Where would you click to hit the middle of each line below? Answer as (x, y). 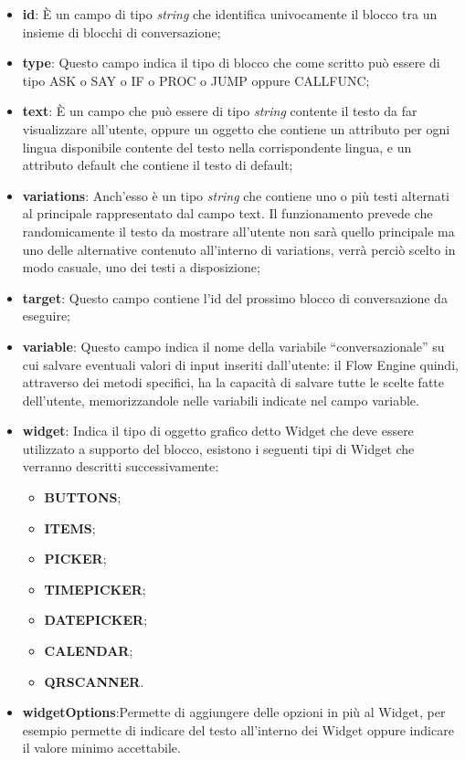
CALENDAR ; (89, 651)
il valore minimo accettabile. (101, 748)
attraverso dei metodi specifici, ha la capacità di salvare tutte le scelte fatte (233, 382)
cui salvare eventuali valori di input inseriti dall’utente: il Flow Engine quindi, (240, 364)
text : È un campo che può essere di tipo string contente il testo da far (220, 111)
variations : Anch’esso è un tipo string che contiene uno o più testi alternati (236, 195)
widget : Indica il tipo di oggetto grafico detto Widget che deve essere (218, 431)
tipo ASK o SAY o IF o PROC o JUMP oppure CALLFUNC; (196, 80)
